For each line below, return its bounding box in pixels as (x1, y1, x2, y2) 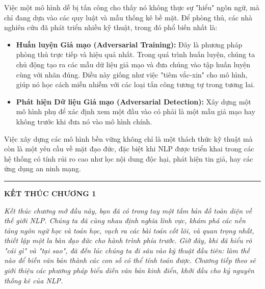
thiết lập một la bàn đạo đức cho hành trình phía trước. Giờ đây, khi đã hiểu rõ (4, 235, 252, 246)
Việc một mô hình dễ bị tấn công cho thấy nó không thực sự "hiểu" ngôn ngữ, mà (4, 2, 259, 12)
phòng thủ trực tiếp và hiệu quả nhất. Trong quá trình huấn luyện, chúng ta (16, 49, 255, 60)
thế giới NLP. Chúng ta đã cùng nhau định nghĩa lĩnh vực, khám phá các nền (4, 215, 246, 226)
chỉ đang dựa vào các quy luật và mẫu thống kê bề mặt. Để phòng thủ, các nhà (4, 12, 253, 22)
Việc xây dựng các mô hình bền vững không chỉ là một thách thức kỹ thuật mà (4, 133, 253, 144)
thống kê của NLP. (4, 275, 63, 285)
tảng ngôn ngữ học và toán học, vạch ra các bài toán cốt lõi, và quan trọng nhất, (4, 225, 254, 235)
